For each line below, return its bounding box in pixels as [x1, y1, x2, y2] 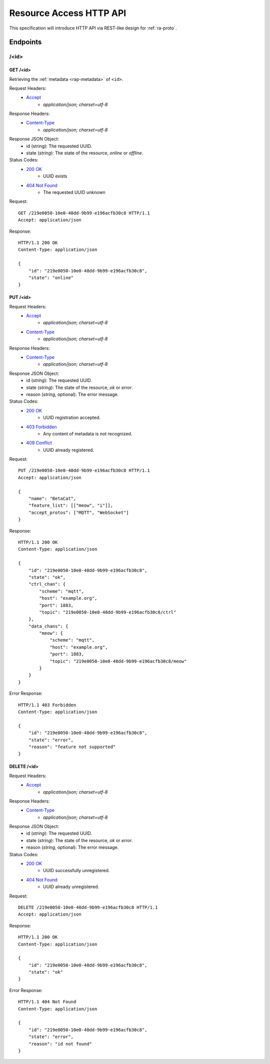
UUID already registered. [43, 447, 94, 453]
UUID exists [43, 173, 67, 179]
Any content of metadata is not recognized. [43, 430, 132, 437]
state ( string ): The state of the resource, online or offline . [26, 150, 143, 156]
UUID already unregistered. [43, 884, 99, 890]
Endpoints [9, 38, 42, 46]
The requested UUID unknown [43, 189, 106, 195]
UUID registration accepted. [43, 415, 101, 421]
